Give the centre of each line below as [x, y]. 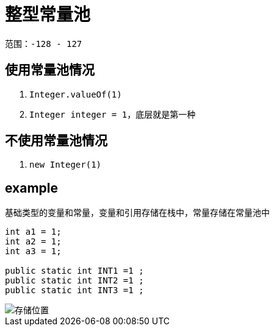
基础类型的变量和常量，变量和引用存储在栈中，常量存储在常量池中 [137, 213]
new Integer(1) [66, 165]
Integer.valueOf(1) [76, 94]
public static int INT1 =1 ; [74, 271]
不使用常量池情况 [56, 141]
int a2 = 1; [33, 242]
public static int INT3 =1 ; [74, 290]
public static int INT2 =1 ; [74, 281]
